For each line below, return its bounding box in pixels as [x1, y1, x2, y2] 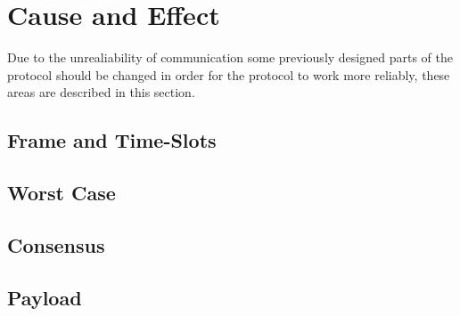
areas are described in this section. [7, 83, 195, 101]
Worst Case [7, 179, 116, 207]
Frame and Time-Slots [7, 126, 217, 154]
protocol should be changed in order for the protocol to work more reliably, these [7, 65, 450, 84]
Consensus [7, 231, 105, 258]
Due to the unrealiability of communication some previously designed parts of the [7, 48, 453, 67]
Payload [7, 283, 82, 311]
